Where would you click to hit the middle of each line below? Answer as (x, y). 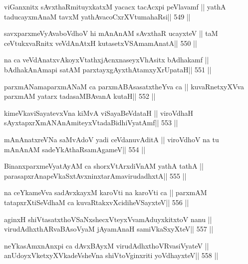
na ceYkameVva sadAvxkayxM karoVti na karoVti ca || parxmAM (106, 192)
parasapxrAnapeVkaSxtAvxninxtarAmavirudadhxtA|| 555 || (95, 175)
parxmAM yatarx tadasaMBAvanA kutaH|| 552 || (80, 96)
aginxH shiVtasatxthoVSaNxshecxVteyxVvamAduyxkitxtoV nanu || (108, 219)
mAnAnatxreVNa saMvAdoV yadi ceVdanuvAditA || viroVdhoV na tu (112, 139)
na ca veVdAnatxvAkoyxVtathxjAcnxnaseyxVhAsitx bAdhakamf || (107, 60)
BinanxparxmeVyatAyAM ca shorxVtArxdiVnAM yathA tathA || (104, 166)
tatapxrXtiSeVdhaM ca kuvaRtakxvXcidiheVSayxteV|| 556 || (97, 202)
